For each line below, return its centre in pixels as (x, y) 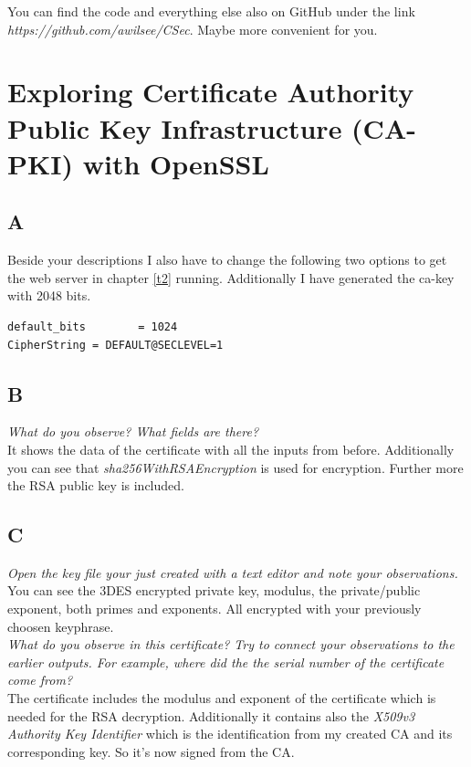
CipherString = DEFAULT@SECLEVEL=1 (115, 345)
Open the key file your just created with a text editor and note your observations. (233, 572)
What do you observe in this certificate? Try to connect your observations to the (231, 644)
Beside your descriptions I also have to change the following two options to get (227, 260)
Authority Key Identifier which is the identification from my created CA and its (230, 734)
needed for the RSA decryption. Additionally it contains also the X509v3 (211, 715)
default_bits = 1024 (93, 326)
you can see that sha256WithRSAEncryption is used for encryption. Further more (235, 467)
